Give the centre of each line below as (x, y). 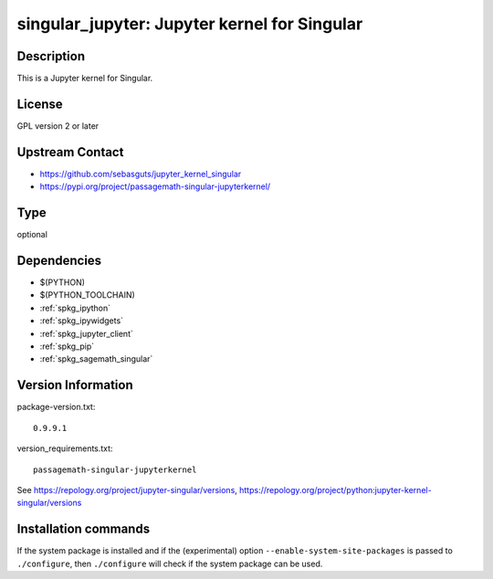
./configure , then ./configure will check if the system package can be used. (170, 563)
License (40, 104)
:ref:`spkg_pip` (67, 346)
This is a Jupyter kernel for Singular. (85, 79)
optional (32, 235)
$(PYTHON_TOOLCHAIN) (88, 295)
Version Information (75, 385)
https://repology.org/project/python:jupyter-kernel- (336, 490)
